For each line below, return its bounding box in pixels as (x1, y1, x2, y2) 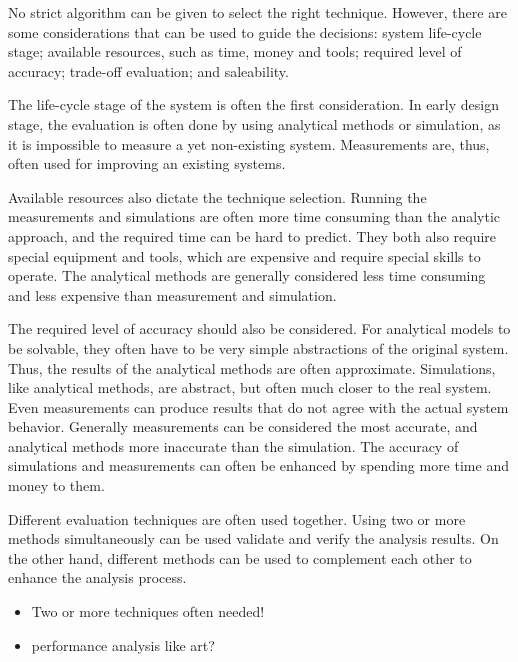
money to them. (8, 475, 105, 496)
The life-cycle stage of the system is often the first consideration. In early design (8, 94, 499, 115)
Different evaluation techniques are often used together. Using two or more (8, 508, 466, 529)
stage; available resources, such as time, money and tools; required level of (8, 41, 462, 62)
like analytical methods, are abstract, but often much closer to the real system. (8, 377, 492, 398)
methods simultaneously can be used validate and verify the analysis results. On (8, 528, 499, 549)
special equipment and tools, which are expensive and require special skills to (8, 245, 481, 266)
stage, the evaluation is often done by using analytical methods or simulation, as (8, 113, 501, 134)
